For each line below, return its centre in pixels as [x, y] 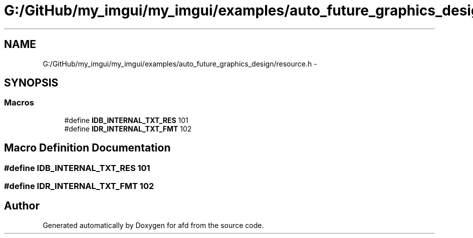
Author [22, 206]
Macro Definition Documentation [87, 148]
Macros [19, 103]
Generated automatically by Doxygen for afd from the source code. [153, 225]
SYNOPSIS [31, 83]
